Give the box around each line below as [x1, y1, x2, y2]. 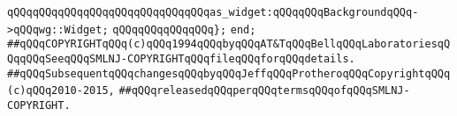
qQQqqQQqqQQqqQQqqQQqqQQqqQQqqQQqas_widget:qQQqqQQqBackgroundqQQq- [7, 6, 419, 18]
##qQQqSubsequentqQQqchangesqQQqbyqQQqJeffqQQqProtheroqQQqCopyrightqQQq [7, 67, 451, 80]
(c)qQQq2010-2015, [7, 84, 115, 98]
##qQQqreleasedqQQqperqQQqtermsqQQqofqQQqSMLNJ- [118, 84, 410, 98]
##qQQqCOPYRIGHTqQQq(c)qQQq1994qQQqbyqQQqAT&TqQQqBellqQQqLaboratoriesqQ [7, 38, 451, 51]
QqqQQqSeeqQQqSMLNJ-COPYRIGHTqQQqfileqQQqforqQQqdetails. [7, 52, 355, 65]
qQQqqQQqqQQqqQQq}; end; [112, 23, 256, 36]
